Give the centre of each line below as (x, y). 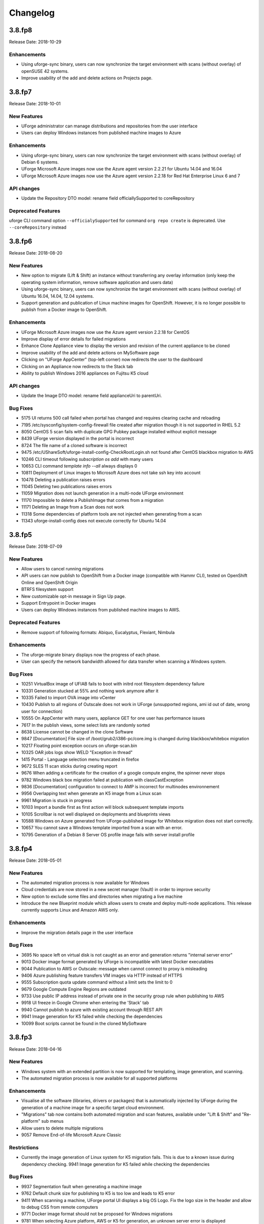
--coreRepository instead (38, 227)
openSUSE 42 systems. (45, 71)
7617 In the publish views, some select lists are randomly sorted (86, 725)
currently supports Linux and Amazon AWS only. (70, 910)
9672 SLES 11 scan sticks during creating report (69, 766)
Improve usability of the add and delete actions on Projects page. (87, 78)
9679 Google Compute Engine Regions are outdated (74, 989)
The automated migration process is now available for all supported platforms (99, 1078)
